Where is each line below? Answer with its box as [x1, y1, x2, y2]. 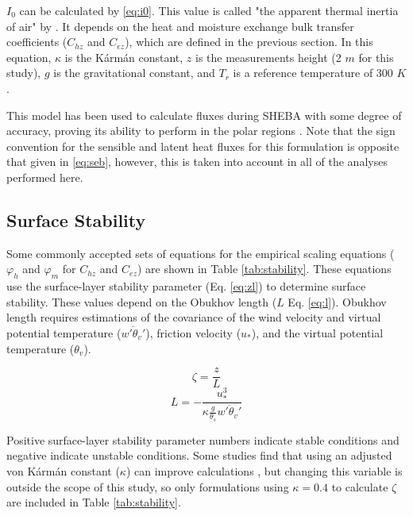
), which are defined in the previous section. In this [125, 33, 373, 50]
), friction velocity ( [145, 324, 241, 341]
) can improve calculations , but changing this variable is [125, 462, 403, 479]
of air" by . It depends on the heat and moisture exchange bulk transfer [6, 17, 354, 34]
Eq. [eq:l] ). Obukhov [288, 293, 387, 310]
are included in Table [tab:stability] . [6, 494, 181, 510]
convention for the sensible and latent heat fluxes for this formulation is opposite [6, 137, 399, 154]
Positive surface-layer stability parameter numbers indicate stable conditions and [6, 431, 399, 448]
